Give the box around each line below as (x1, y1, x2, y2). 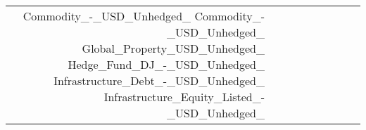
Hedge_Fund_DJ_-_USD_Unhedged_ (68, 56, 265, 72)
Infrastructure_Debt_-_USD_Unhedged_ (53, 72, 265, 89)
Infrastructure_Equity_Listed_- (103, 89, 265, 105)
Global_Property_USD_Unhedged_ (82, 40, 265, 56)
